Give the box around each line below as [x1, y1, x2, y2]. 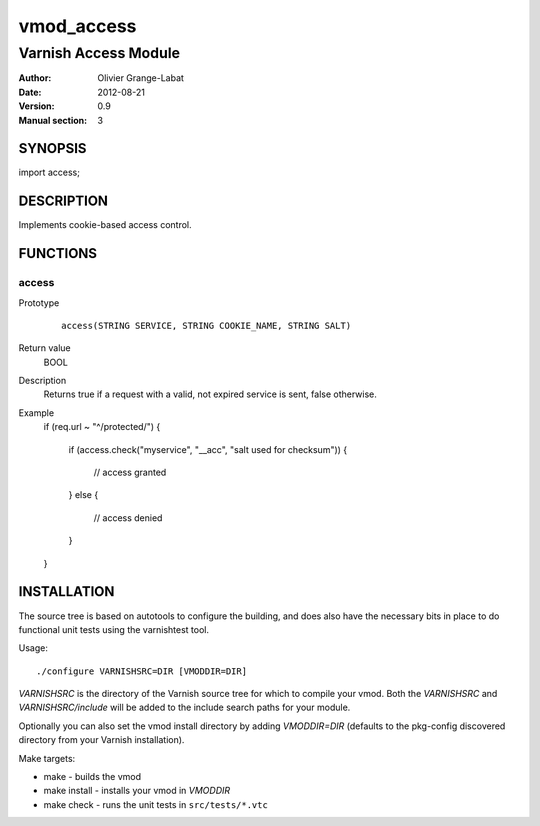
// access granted [93, 466, 167, 479]
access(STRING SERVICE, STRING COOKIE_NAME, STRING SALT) [61, 320, 352, 331]
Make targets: [18, 752, 76, 764]
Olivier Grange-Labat [97, 72, 185, 84]
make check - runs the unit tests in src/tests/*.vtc [43, 798, 269, 810]
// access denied [93, 511, 163, 524]
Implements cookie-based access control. [18, 219, 192, 231]
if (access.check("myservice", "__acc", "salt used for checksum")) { [68, 443, 348, 455]
